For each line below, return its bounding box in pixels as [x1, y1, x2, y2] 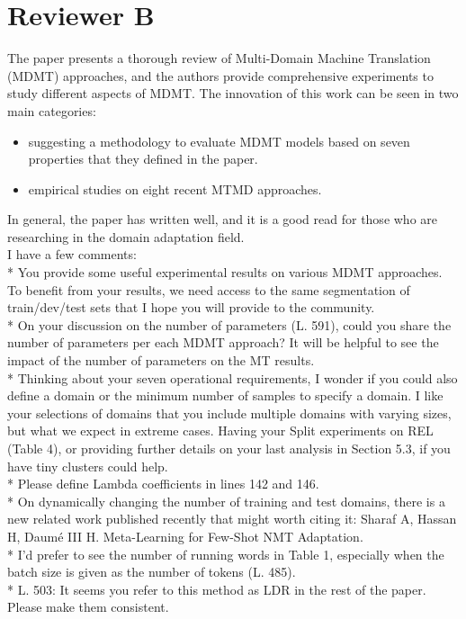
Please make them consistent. [7, 597, 169, 616]
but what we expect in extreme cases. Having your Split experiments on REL [7, 421, 434, 440]
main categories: [7, 101, 96, 120]
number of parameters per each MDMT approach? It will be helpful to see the [7, 333, 439, 352]
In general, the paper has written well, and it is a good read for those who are [7, 210, 438, 229]
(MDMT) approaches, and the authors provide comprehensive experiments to [7, 66, 434, 85]
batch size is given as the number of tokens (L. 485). [7, 562, 296, 581]
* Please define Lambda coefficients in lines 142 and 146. [7, 474, 319, 493]
